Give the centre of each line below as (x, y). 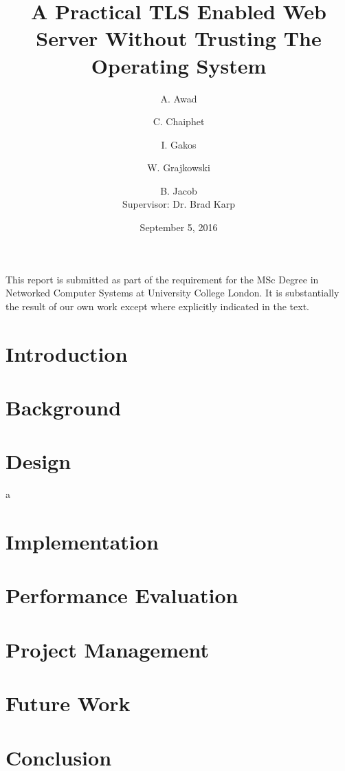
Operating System (179, 65)
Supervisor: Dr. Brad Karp (179, 204)
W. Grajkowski (179, 167)
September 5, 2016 (179, 227)
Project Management (108, 649)
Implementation (82, 542)
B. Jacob (179, 190)
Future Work (68, 703)
